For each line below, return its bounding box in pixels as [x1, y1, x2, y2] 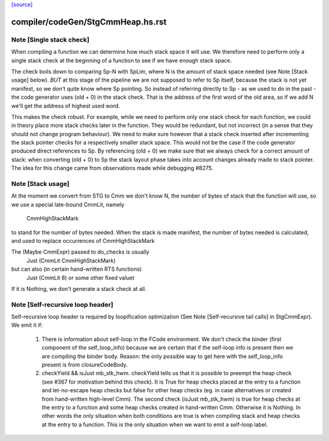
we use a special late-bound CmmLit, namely [11, 201, 125, 208]
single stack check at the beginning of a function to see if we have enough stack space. [11, 57, 232, 64]
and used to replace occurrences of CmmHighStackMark [11, 237, 155, 244]
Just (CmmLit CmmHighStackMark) [26, 257, 116, 264]
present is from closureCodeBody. [41, 360, 128, 368]
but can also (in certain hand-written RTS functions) [11, 265, 142, 273]
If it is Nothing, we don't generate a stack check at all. [11, 285, 147, 292]
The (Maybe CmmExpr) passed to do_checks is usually [11, 248, 149, 256]
